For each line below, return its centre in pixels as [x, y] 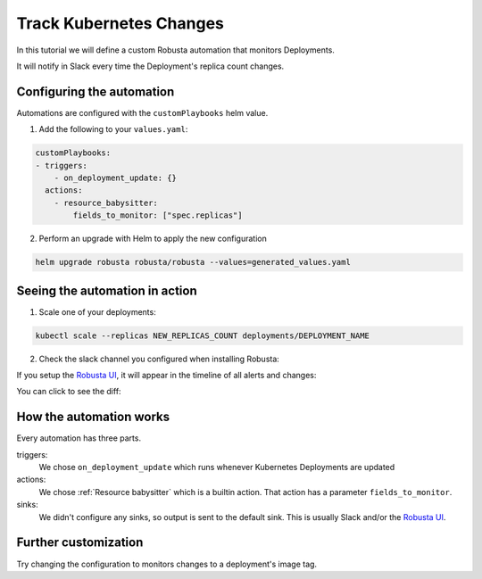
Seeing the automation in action [107, 290]
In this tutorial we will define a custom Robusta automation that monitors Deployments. [175, 50]
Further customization [80, 543]
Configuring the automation [96, 91]
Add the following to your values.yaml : [113, 129]
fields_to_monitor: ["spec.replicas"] [158, 215]
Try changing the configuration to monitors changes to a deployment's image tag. [166, 564]
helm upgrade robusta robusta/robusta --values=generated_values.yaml [193, 262]
